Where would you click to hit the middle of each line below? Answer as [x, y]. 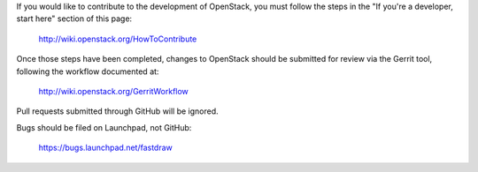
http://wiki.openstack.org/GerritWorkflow [114, 91]
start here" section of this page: [74, 19]
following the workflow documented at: [88, 71]
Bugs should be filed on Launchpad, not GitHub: [104, 127]
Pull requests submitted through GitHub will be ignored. [117, 111]
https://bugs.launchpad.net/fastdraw [105, 148]
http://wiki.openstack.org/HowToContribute [118, 39]
